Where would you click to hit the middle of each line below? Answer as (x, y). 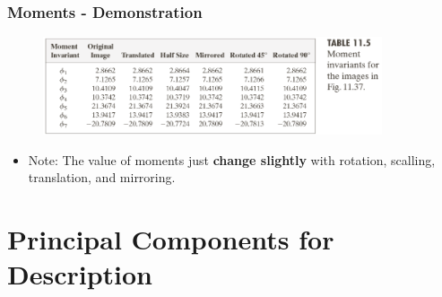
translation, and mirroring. (102, 177)
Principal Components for (171, 239)
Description (80, 274)
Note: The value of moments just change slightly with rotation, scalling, (232, 159)
